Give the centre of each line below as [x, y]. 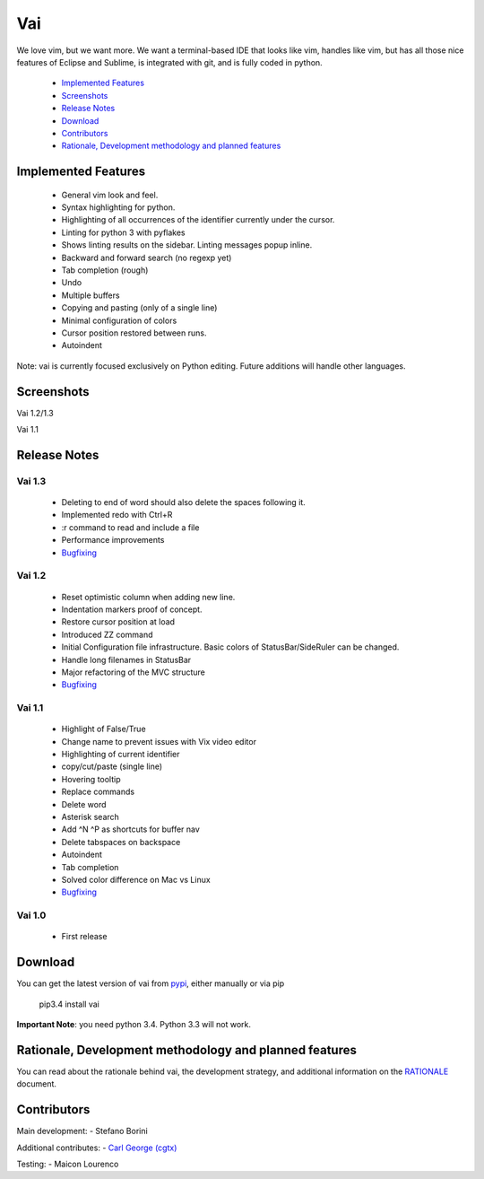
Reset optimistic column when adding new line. [148, 597]
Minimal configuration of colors [119, 320]
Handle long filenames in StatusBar [126, 659]
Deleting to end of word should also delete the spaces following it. [184, 502]
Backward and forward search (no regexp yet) [147, 258]
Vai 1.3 [31, 481]
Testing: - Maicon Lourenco [68, 1164]
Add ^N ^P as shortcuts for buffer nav [131, 829]
